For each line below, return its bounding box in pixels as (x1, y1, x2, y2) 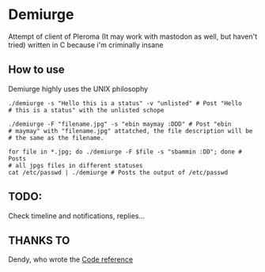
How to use (8, 63, 65, 77)
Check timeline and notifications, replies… (8, 211, 145, 221)
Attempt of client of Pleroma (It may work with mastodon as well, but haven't (8, 32, 258, 41)
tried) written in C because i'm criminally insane (8, 40, 164, 49)
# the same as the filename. (8, 134, 104, 142)
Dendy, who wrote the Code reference (8, 255, 133, 264)
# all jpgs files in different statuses (8, 161, 144, 169)
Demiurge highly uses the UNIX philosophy (8, 84, 149, 93)
